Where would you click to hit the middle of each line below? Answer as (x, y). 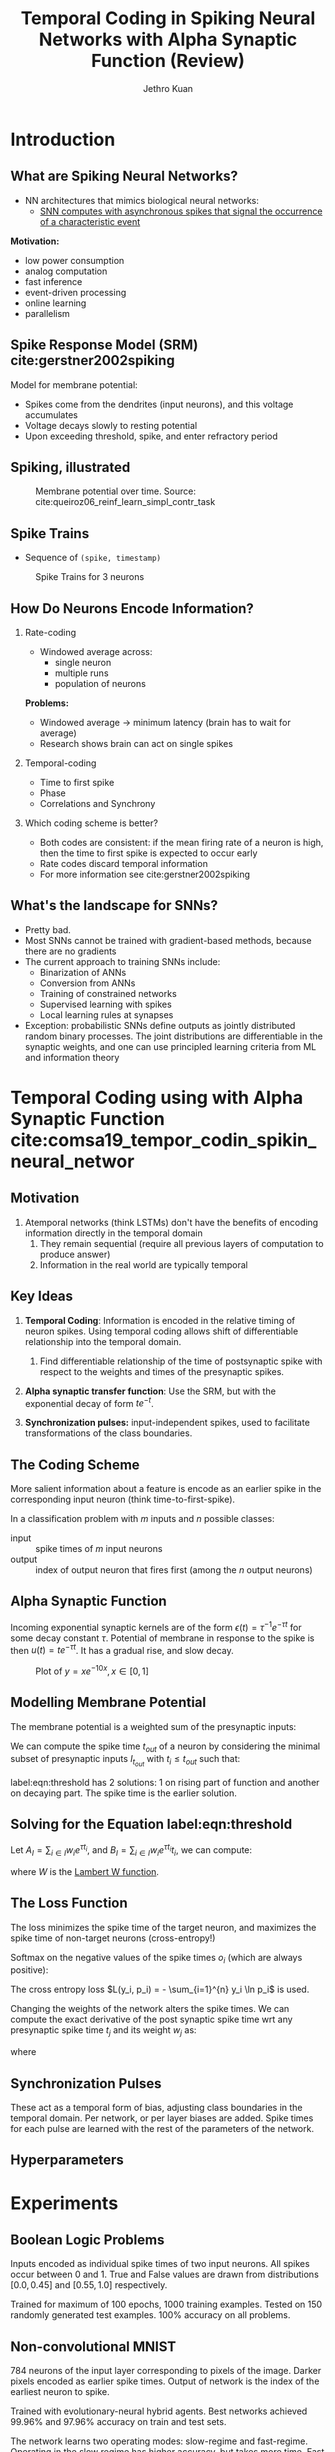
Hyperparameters (67, 2160)
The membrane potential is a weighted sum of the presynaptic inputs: (153, 1726)
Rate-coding (50, 632)
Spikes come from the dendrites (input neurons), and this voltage (159, 404)
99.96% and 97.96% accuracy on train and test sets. (118, 2422)
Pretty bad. (48, 929)
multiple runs (81, 673)
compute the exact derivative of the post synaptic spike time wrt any (151, 2019)
